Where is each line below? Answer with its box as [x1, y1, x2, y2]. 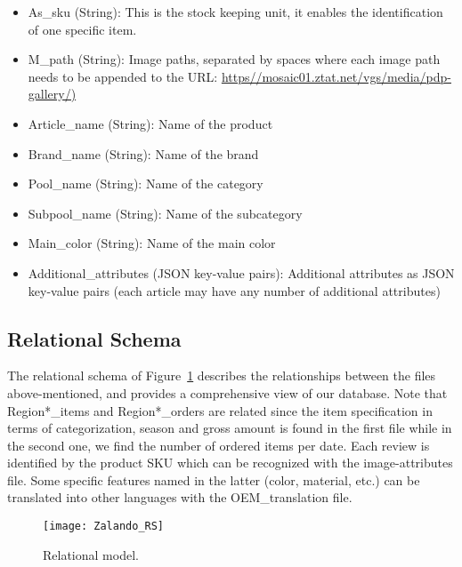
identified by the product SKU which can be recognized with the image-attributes [7, 453, 453, 472]
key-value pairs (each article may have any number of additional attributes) [28, 281, 441, 299]
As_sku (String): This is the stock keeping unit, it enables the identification [28, 3, 443, 20]
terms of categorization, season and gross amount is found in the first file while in [7, 419, 452, 437]
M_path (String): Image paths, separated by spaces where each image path [28, 50, 441, 68]
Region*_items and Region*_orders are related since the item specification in [7, 401, 433, 419]
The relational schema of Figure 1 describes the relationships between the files [7, 366, 436, 385]
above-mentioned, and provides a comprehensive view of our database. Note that [7, 383, 448, 402]
